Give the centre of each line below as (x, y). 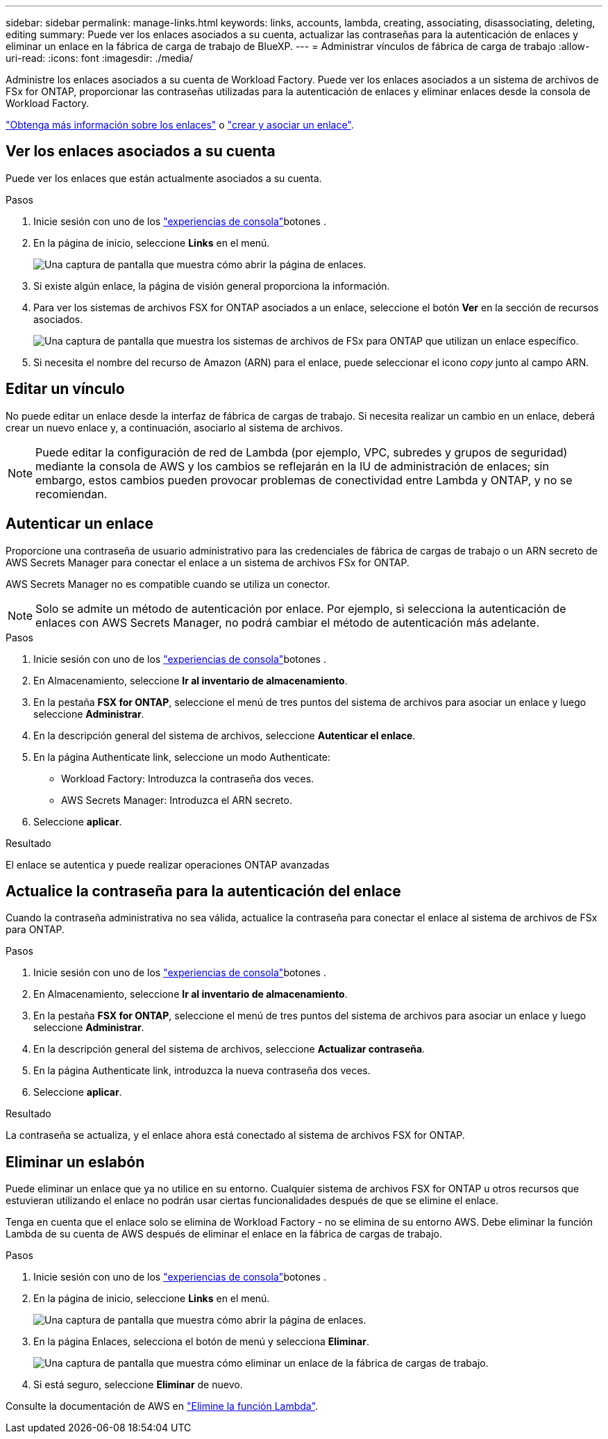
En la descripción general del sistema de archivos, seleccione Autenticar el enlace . (225, 735)
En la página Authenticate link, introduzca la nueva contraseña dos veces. (202, 1071)
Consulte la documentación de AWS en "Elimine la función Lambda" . (162, 1406)
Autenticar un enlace (79, 524)
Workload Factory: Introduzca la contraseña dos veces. (188, 778)
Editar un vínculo (65, 389)
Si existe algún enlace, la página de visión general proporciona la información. (212, 286)
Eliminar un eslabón (75, 1162)
